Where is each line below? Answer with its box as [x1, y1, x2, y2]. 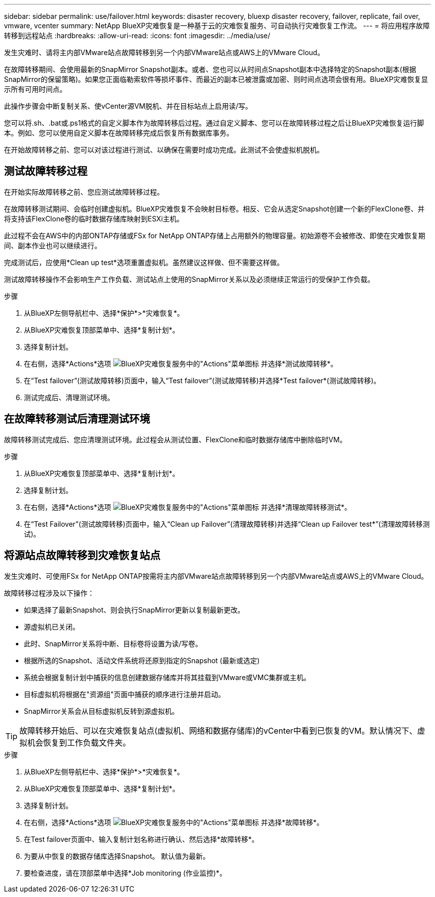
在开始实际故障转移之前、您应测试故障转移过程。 [4, 187, 164, 196]
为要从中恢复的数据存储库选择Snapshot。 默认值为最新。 [24, 851, 210, 860]
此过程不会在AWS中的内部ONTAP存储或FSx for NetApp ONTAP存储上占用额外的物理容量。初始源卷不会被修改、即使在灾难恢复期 [4, 231, 426, 240]
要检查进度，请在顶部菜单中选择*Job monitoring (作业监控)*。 [24, 868, 226, 877]
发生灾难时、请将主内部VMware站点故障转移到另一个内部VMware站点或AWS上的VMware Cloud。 [4, 48, 324, 57]
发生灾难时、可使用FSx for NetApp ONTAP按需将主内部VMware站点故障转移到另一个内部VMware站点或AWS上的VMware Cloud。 [4, 571, 428, 580]
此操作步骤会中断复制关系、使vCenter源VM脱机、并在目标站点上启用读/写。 [4, 102, 252, 110]
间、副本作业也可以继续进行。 [4, 241, 101, 250]
